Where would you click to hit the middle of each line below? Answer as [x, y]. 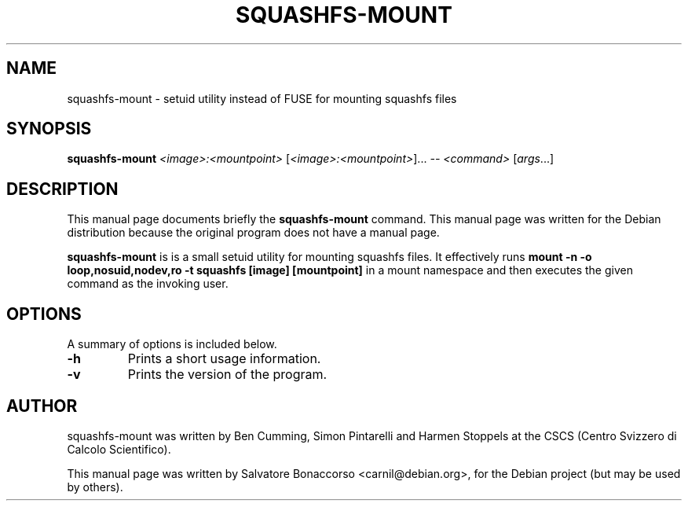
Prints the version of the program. [227, 375]
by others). [95, 487]
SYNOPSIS [49, 129]
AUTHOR [42, 406]
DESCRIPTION [62, 189]
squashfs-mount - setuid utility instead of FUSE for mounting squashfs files [262, 98]
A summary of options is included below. [172, 344]
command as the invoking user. [148, 284]
